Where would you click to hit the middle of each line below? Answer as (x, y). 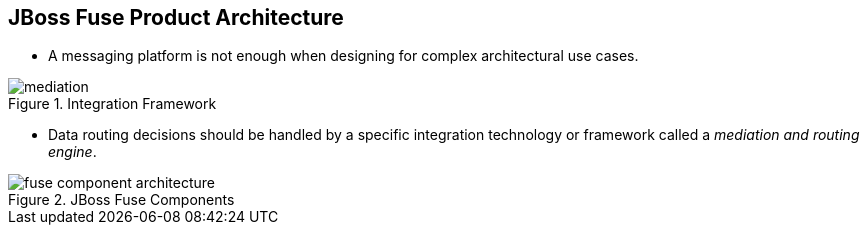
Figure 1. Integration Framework (112, 104)
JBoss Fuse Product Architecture (176, 17)
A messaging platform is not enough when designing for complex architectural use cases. (343, 56)
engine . (72, 152)
